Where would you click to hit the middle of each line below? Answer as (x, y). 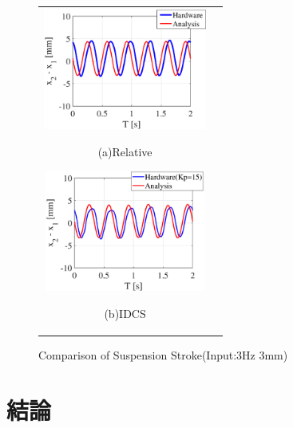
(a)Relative (125, 151)
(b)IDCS (125, 313)
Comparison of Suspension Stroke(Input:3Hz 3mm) (163, 354)
